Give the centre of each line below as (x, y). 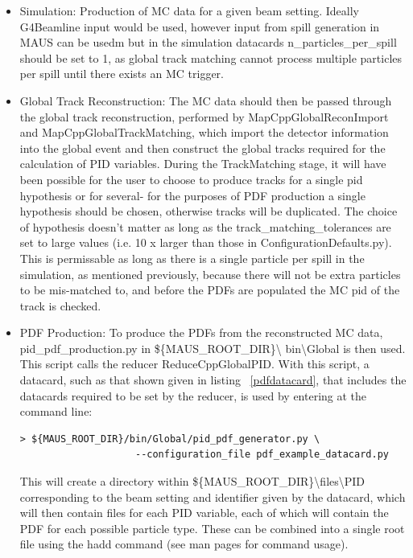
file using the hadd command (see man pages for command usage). (184, 544)
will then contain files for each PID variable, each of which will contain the (204, 513)
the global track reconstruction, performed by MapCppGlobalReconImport (204, 116)
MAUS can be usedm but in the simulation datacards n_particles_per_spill (208, 42)
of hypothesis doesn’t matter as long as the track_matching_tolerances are (205, 226)
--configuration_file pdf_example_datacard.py (262, 455)
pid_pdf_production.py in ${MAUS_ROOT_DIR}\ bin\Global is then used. (213, 348)
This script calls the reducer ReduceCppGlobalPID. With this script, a (194, 364)
